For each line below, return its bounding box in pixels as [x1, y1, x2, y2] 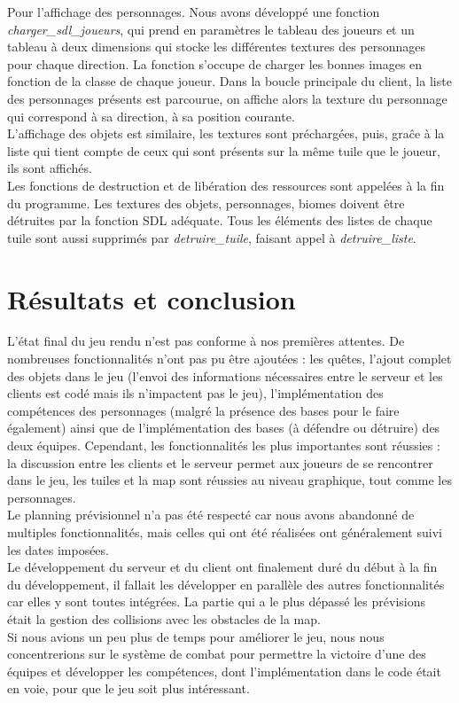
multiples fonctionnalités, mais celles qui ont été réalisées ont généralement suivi [7, 522, 442, 541]
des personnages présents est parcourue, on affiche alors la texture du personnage [7, 89, 447, 107]
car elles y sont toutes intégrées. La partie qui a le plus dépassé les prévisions [7, 592, 425, 611]
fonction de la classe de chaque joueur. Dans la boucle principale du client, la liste [7, 72, 452, 90]
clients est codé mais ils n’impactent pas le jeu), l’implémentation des [7, 384, 384, 402]
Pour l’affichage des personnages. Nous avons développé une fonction [7, 3, 380, 20]
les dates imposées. [7, 540, 109, 558]
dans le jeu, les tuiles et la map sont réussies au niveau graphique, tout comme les [7, 471, 452, 489]
